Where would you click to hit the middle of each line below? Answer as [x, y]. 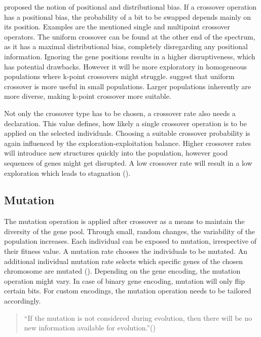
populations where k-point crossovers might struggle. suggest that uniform [119, 76]
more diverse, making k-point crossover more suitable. [88, 96]
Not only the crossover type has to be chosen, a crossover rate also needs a [120, 113]
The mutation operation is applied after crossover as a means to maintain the [124, 221]
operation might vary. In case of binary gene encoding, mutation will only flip [125, 280]
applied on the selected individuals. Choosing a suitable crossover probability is [127, 133]
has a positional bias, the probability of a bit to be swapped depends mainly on [127, 16]
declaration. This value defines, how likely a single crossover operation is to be [125, 123]
